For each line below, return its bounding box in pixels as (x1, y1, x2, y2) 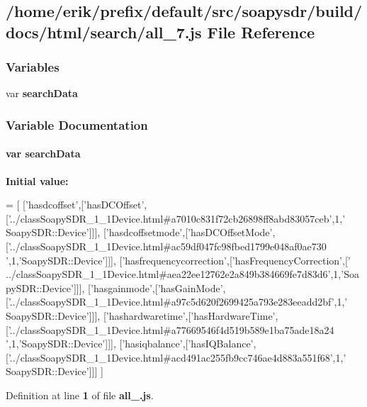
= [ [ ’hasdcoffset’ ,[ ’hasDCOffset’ (6, 197, 145, 212)
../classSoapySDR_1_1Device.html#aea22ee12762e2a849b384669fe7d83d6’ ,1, (6, 267, 341, 281)
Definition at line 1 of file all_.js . (6, 387, 154, 402)
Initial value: (6, 173, 69, 188)
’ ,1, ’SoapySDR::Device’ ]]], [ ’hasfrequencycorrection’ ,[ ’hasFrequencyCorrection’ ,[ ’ (6, 252, 351, 267)
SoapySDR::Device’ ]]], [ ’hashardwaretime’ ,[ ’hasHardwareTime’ (6, 308, 276, 323)
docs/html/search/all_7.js (6, 21, 202, 43)
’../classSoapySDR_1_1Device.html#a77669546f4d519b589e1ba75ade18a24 (8, 322, 334, 337)
